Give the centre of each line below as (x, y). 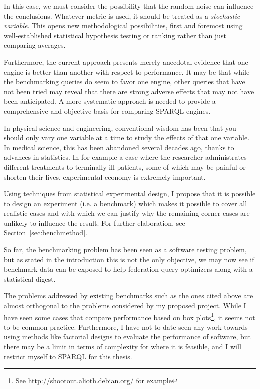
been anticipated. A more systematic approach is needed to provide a (110, 101)
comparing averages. (35, 45)
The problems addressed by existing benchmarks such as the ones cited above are (129, 295)
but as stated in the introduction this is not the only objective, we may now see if (129, 259)
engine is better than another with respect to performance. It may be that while (127, 72)
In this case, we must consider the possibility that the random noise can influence (129, 6)
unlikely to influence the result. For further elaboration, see (95, 222)
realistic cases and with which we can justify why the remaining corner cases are (127, 213)
